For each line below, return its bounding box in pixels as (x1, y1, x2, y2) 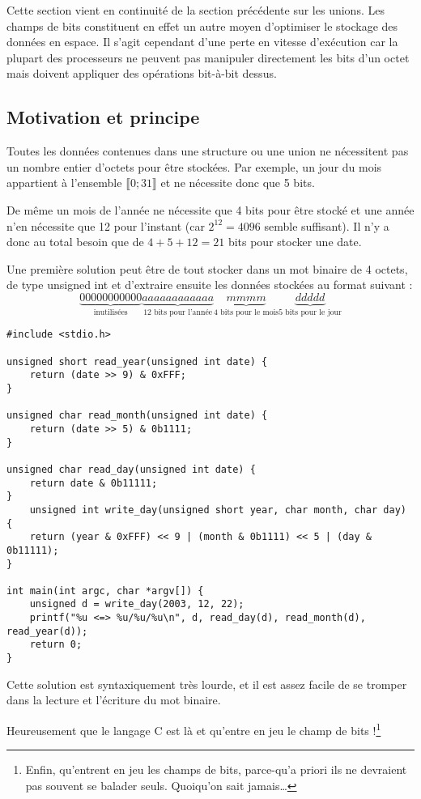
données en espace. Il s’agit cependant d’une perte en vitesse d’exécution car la (6, 33, 398, 50)
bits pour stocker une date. (228, 233, 362, 250)
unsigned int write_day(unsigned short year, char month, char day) (29, 504, 406, 516)
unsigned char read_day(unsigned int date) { (6, 463, 256, 475)
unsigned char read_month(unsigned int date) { (6, 410, 268, 422)
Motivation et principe (6, 104, 200, 130)
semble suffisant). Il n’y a (264, 217, 389, 234)
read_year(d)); (6, 625, 88, 637)
